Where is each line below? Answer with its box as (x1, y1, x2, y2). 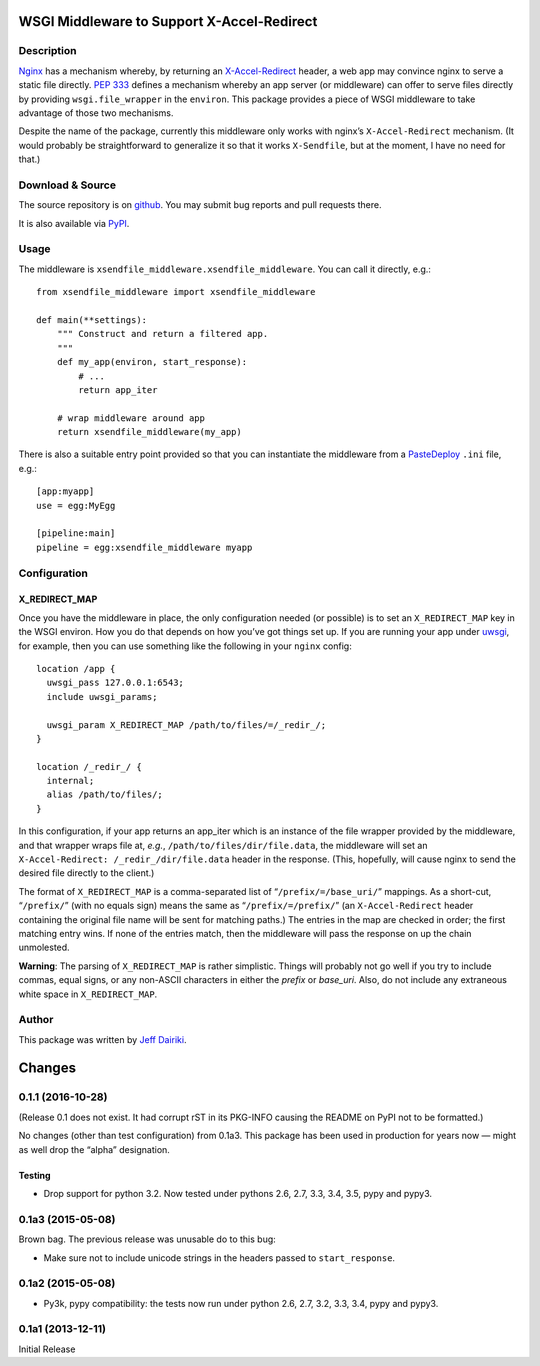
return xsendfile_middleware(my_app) (56, 426, 242, 438)
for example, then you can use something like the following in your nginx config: (18, 640, 352, 652)
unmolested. (18, 941, 70, 954)
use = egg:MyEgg (36, 500, 116, 511)
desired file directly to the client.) (18, 867, 155, 879)
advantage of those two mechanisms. (18, 106, 174, 119)
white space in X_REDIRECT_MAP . (18, 988, 158, 1000)
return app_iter (78, 384, 158, 395)
